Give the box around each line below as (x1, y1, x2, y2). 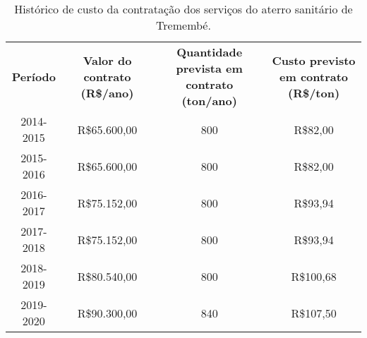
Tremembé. (156, 17, 211, 33)
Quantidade (176, 44, 243, 60)
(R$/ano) (80, 84, 134, 101)
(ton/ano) (181, 92, 237, 109)
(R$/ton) (288, 84, 340, 101)
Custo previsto (272, 52, 356, 68)
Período (11, 68, 56, 85)
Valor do (83, 52, 132, 68)
